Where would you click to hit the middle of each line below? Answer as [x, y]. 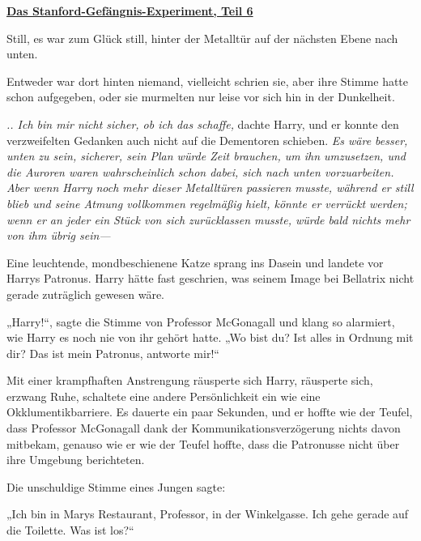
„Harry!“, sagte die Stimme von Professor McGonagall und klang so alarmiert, [201, 321]
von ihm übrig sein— [59, 235]
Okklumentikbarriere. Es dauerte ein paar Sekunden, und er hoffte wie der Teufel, [210, 412]
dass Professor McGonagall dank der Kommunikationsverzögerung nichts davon [204, 428]
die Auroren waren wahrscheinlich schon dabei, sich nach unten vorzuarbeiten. [200, 171]
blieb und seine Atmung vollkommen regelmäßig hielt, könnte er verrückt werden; [207, 203]
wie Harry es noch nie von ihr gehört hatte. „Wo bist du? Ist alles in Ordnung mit [210, 337]
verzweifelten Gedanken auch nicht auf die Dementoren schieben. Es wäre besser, [207, 140]
